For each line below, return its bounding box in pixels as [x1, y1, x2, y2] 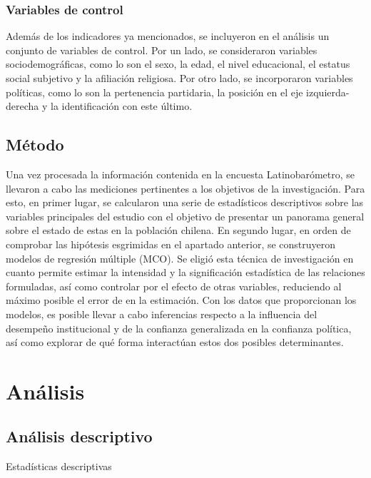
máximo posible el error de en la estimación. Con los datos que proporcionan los [6, 293, 357, 307]
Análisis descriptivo [6, 425, 153, 447]
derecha [6, 98, 39, 113]
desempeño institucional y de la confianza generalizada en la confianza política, [6, 320, 352, 335]
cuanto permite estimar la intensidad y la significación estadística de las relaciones [6, 265, 365, 280]
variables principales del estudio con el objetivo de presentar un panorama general [6, 208, 365, 223]
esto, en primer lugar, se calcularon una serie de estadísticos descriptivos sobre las [6, 195, 364, 210]
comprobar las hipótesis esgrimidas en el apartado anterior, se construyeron [6, 236, 336, 251]
